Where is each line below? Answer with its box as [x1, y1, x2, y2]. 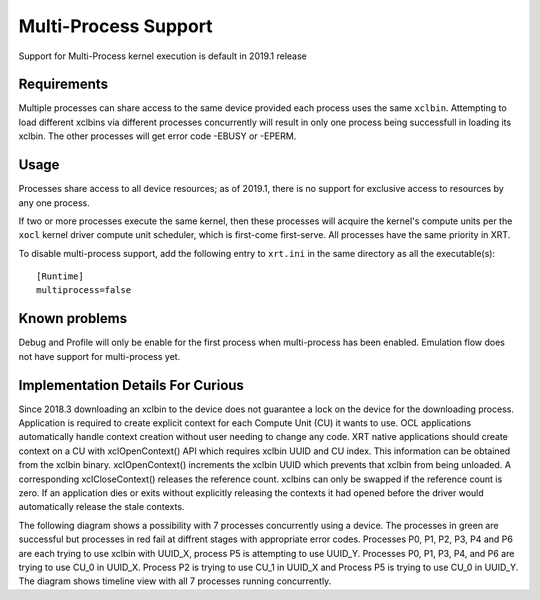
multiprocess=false [36, 285, 132, 296]
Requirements [18, 76, 109, 93]
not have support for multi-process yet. [18, 350, 181, 362]
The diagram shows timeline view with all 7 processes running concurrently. [18, 575, 332, 587]
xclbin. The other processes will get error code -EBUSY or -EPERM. [18, 130, 297, 142]
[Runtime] [36, 271, 84, 282]
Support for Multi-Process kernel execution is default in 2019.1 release [18, 50, 307, 62]
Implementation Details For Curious [18, 376, 245, 394]
